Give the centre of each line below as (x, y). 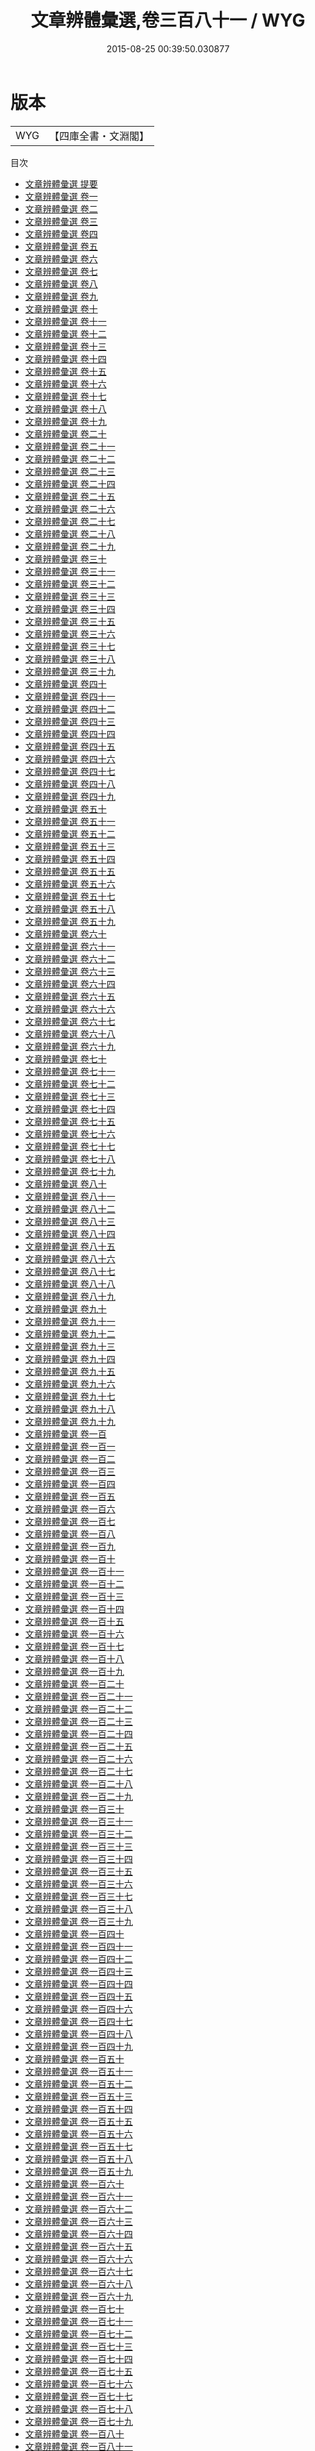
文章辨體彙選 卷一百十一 (74, 1571)
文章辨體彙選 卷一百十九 (74, 1671)
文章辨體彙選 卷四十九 (70, 796)
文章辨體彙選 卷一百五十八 (78, 2158)
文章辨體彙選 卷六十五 (70, 996)
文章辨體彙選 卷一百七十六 (78, 2383)
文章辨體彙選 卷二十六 (70, 508)
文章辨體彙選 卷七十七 (70, 1146)
